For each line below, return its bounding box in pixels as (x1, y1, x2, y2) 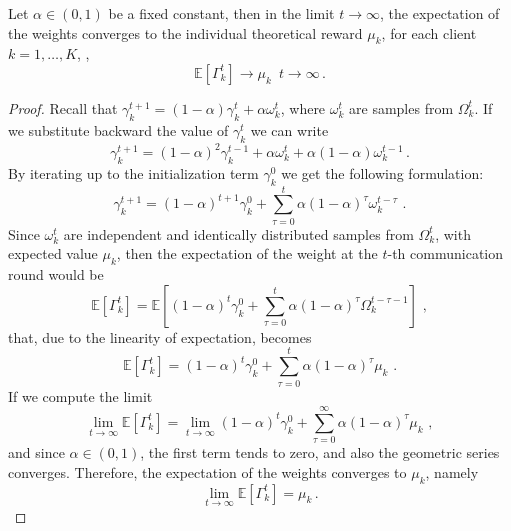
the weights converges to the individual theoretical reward (8, 22, 363, 43)
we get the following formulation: (281, 162, 484, 183)
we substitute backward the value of (8, 119, 229, 140)
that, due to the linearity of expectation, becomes (8, 326, 312, 347)
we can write (250, 119, 329, 140)
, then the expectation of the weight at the (116, 243, 378, 264)
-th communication (387, 243, 503, 264)
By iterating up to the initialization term (8, 162, 259, 183)
